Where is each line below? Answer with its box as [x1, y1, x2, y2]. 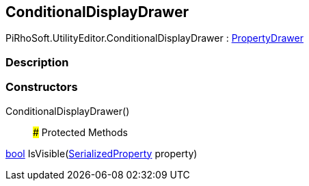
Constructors [5, 80, 78, 94]
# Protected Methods [33, 126, 128, 138]
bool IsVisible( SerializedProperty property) [5, 147, 198, 159]
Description [5, 55, 69, 69]
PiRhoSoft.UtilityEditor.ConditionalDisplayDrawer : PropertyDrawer [5, 32, 304, 44]
